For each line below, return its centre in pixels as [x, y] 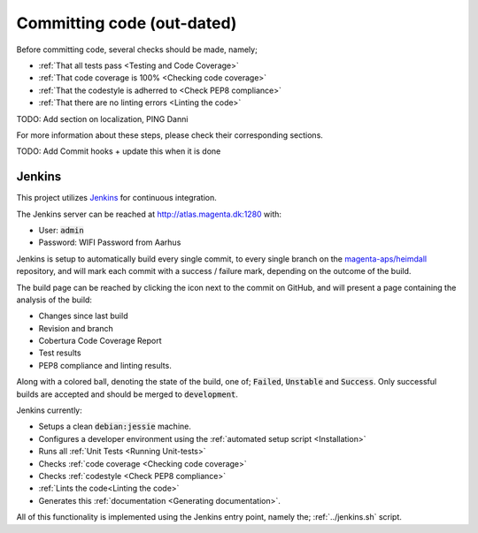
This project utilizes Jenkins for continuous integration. [116, 198]
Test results [60, 353]
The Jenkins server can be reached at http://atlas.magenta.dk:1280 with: [149, 214]
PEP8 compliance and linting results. [105, 365]
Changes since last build [83, 316]
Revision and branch [76, 328]
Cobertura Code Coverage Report [100, 341]
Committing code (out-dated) [127, 23]
